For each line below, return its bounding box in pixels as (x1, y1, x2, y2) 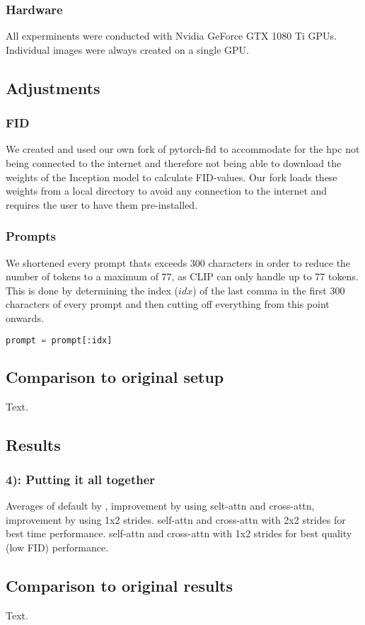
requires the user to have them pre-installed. (6, 197, 198, 212)
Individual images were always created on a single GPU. (6, 42, 249, 57)
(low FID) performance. (6, 540, 109, 555)
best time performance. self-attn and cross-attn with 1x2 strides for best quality (6, 526, 352, 541)
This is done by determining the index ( (6, 282, 179, 297)
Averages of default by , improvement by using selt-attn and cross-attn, (6, 498, 315, 513)
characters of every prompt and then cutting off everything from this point (6, 297, 330, 311)
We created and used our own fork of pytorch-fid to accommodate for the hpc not (6, 142, 360, 156)
